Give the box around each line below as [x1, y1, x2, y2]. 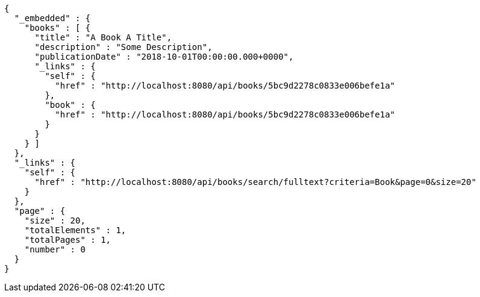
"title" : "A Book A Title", [34, 33, 172, 42]
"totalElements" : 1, [24, 225, 126, 235]
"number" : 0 [24, 245, 86, 254]
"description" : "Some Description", [34, 42, 213, 52]
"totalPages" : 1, [24, 235, 111, 245]
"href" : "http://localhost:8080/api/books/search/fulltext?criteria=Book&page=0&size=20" [34, 177, 476, 187]
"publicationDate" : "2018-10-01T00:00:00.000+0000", [34, 52, 294, 61]
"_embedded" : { [14, 13, 91, 23]
